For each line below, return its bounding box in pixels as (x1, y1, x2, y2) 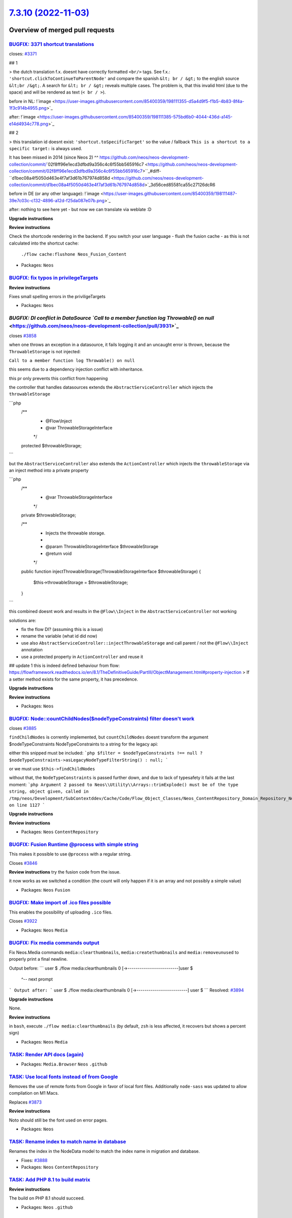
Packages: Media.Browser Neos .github (21, 1061, 108, 1067)
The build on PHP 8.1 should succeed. (9, 1195, 85, 1201)
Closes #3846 (9, 860, 37, 866)
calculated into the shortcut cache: (9, 240, 79, 246)
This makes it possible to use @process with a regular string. (9, 851, 131, 857)
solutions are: (9, 617, 36, 623)
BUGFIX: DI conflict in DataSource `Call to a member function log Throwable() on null (9, 315, 214, 322)
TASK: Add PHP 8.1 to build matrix (9, 1176, 91, 1183)
